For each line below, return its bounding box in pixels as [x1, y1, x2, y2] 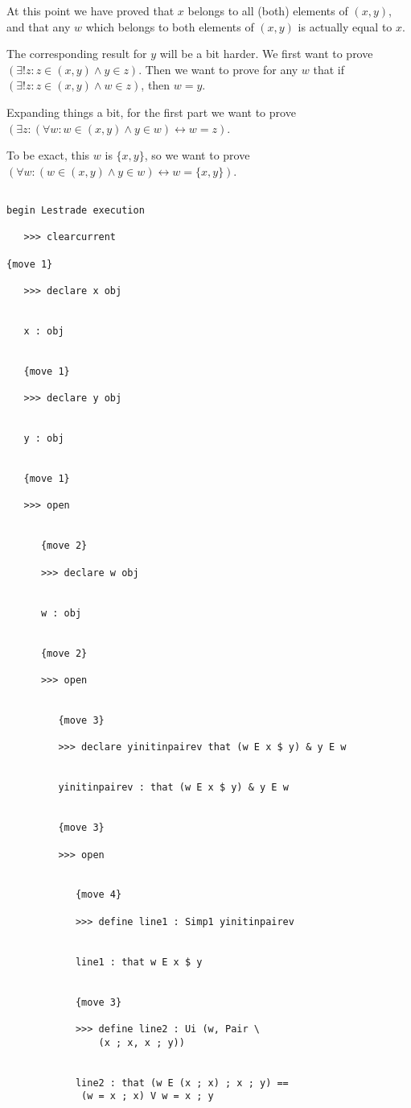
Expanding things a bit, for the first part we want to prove [6, 103, 296, 120]
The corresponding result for [6, 45, 147, 62]
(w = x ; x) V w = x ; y [81, 1090, 214, 1102]
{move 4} [75, 889, 122, 901]
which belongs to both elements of [85, 18, 254, 35]
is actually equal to [298, 18, 393, 35]
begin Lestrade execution [6, 205, 145, 216]
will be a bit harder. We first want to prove [159, 45, 373, 62]
